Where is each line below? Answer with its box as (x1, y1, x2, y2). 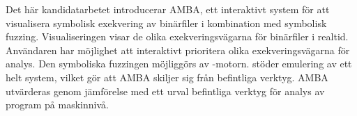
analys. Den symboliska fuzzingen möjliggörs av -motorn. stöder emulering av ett (6, 56, 352, 71)
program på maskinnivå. (6, 97, 109, 112)
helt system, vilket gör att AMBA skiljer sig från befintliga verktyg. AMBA (6, 69, 328, 84)
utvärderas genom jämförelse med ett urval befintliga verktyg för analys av (6, 83, 325, 98)
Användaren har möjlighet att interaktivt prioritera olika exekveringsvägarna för (6, 42, 350, 57)
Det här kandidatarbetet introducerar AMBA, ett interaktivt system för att (6, 2, 330, 16)
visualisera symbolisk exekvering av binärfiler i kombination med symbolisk (6, 15, 327, 30)
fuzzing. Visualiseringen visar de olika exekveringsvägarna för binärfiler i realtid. (6, 29, 349, 44)
